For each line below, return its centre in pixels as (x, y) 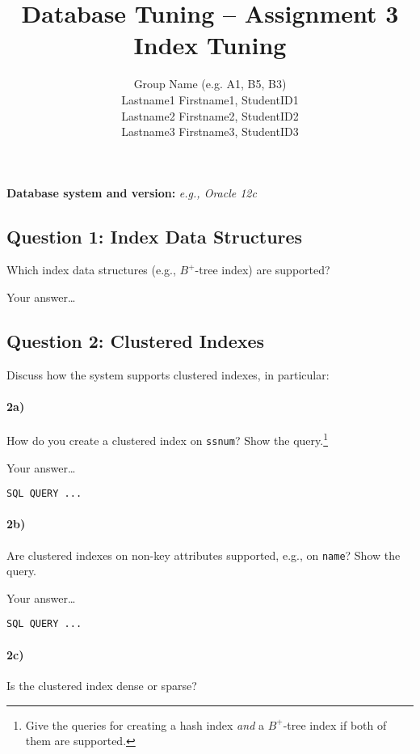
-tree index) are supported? (262, 270)
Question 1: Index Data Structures (155, 236)
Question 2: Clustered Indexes (136, 341)
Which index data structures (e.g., (91, 270)
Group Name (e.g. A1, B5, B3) (210, 84)
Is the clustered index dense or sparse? (102, 685)
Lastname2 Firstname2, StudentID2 (210, 115)
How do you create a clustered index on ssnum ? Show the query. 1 (168, 439)
